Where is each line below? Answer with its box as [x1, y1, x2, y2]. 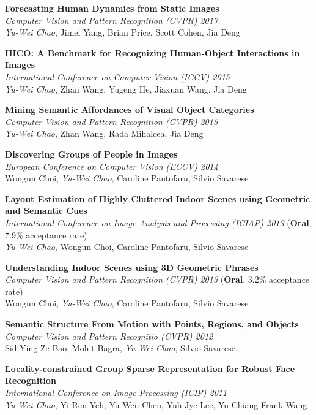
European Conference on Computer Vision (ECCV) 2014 [5, 159, 218, 172]
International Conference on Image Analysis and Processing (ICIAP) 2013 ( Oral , [5, 216, 312, 229]
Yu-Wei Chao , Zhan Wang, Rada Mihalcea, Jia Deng [5, 127, 204, 140]
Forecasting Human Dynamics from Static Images [5, 2, 219, 14]
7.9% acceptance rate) [5, 228, 87, 241]
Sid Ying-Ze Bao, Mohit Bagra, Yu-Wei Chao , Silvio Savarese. [5, 341, 238, 354]
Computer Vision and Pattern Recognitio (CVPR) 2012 [5, 329, 213, 342]
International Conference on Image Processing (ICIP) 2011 [5, 386, 227, 399]
